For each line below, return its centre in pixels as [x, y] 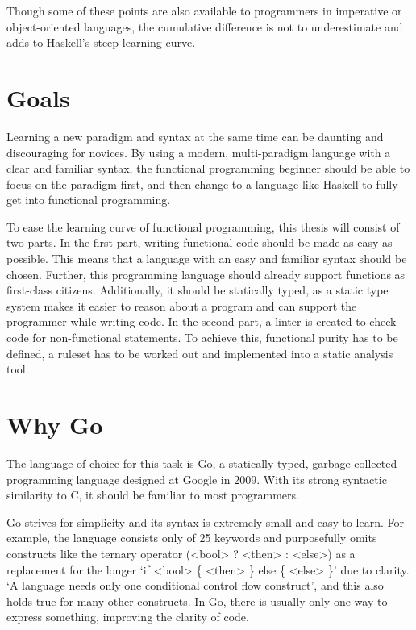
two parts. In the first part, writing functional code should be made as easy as [200, 242]
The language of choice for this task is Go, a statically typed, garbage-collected [202, 463]
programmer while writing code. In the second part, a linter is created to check [202, 321]
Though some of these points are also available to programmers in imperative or [204, 10]
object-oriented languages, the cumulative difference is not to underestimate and [205, 26]
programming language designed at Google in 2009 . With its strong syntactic [197, 479]
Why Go [55, 424]
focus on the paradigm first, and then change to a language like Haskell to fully [202, 184]
